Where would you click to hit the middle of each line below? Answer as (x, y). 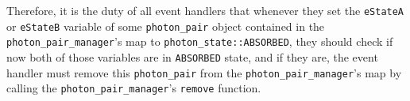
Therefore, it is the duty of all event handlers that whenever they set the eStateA (205, 10)
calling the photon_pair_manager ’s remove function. (134, 88)
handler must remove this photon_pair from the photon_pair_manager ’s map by (204, 72)
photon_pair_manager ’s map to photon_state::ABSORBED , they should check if (200, 41)
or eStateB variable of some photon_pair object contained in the (166, 26)
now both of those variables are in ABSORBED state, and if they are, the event (192, 56)
